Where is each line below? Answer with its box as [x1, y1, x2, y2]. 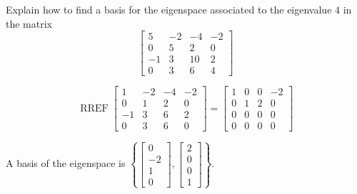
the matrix [6, 16, 52, 31]
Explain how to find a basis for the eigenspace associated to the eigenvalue [6, 2, 332, 16]
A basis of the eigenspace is [6, 156, 126, 171]
